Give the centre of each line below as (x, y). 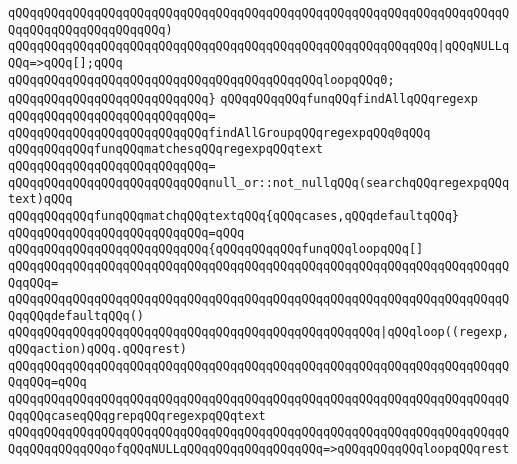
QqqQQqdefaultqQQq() (76, 315)
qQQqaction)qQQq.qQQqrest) (97, 349)
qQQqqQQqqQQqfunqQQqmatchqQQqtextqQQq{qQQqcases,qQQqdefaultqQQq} (234, 215)
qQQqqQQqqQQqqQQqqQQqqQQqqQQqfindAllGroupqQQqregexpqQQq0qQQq (219, 132)
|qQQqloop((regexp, (445, 332)
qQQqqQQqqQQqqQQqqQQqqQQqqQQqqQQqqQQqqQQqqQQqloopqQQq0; (201, 79)
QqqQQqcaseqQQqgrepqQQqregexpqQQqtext (137, 415)
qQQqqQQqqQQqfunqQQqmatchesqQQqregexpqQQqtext (165, 149)
